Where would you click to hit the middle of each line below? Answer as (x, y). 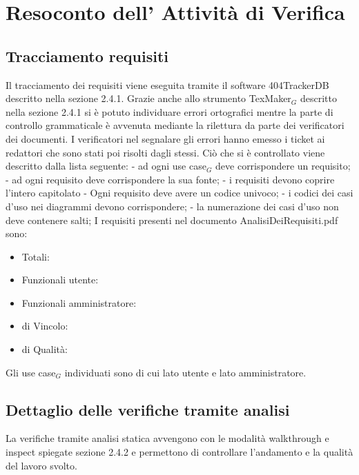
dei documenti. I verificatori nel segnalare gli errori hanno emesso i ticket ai (165, 138)
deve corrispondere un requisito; (283, 166)
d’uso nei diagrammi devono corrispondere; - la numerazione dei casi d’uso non (172, 206)
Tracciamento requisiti (87, 55)
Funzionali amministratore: (79, 302)
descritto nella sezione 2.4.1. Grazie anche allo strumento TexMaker (148, 98)
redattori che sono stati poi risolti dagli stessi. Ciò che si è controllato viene (165, 152)
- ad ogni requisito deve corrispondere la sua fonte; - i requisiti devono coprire (170, 179)
